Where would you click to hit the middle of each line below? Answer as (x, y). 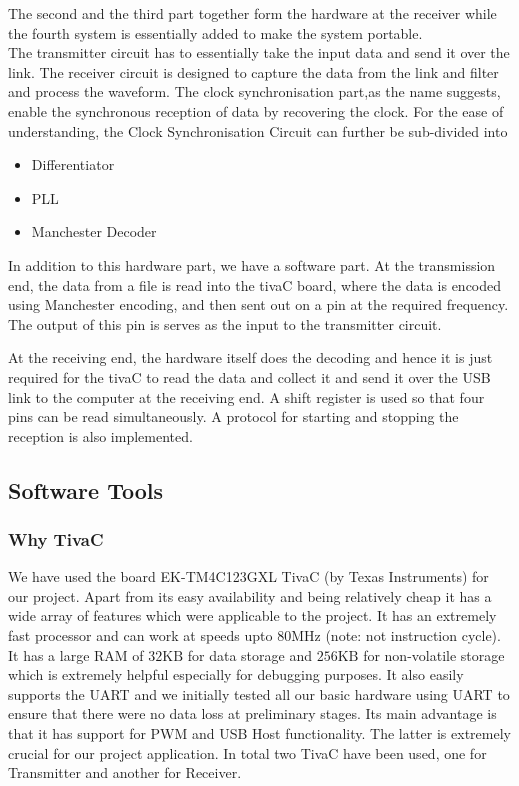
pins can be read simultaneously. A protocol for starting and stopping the (233, 416)
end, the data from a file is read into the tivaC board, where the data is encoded (255, 284)
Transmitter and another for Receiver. (125, 772)
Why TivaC (56, 538)
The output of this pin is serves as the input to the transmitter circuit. (225, 323)
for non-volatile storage (434, 654)
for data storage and (249, 654)
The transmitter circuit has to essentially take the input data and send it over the (259, 52)
